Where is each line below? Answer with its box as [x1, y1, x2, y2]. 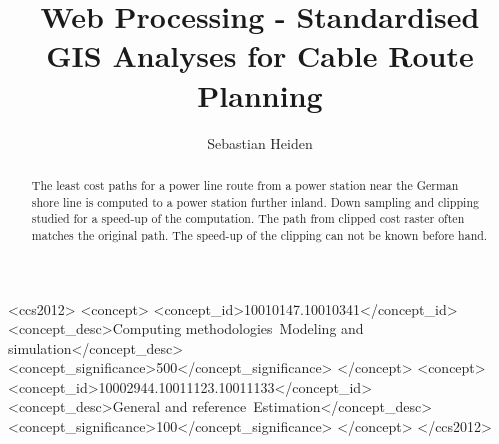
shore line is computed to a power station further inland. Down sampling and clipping [31, 193, 479, 210]
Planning [197, 74, 323, 115]
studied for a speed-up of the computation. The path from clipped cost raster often [31, 210, 465, 227]
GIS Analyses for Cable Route [46, 35, 474, 76]
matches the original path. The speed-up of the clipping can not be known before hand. [31, 226, 488, 243]
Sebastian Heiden [207, 132, 313, 153]
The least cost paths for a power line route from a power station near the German [31, 176, 459, 193]
